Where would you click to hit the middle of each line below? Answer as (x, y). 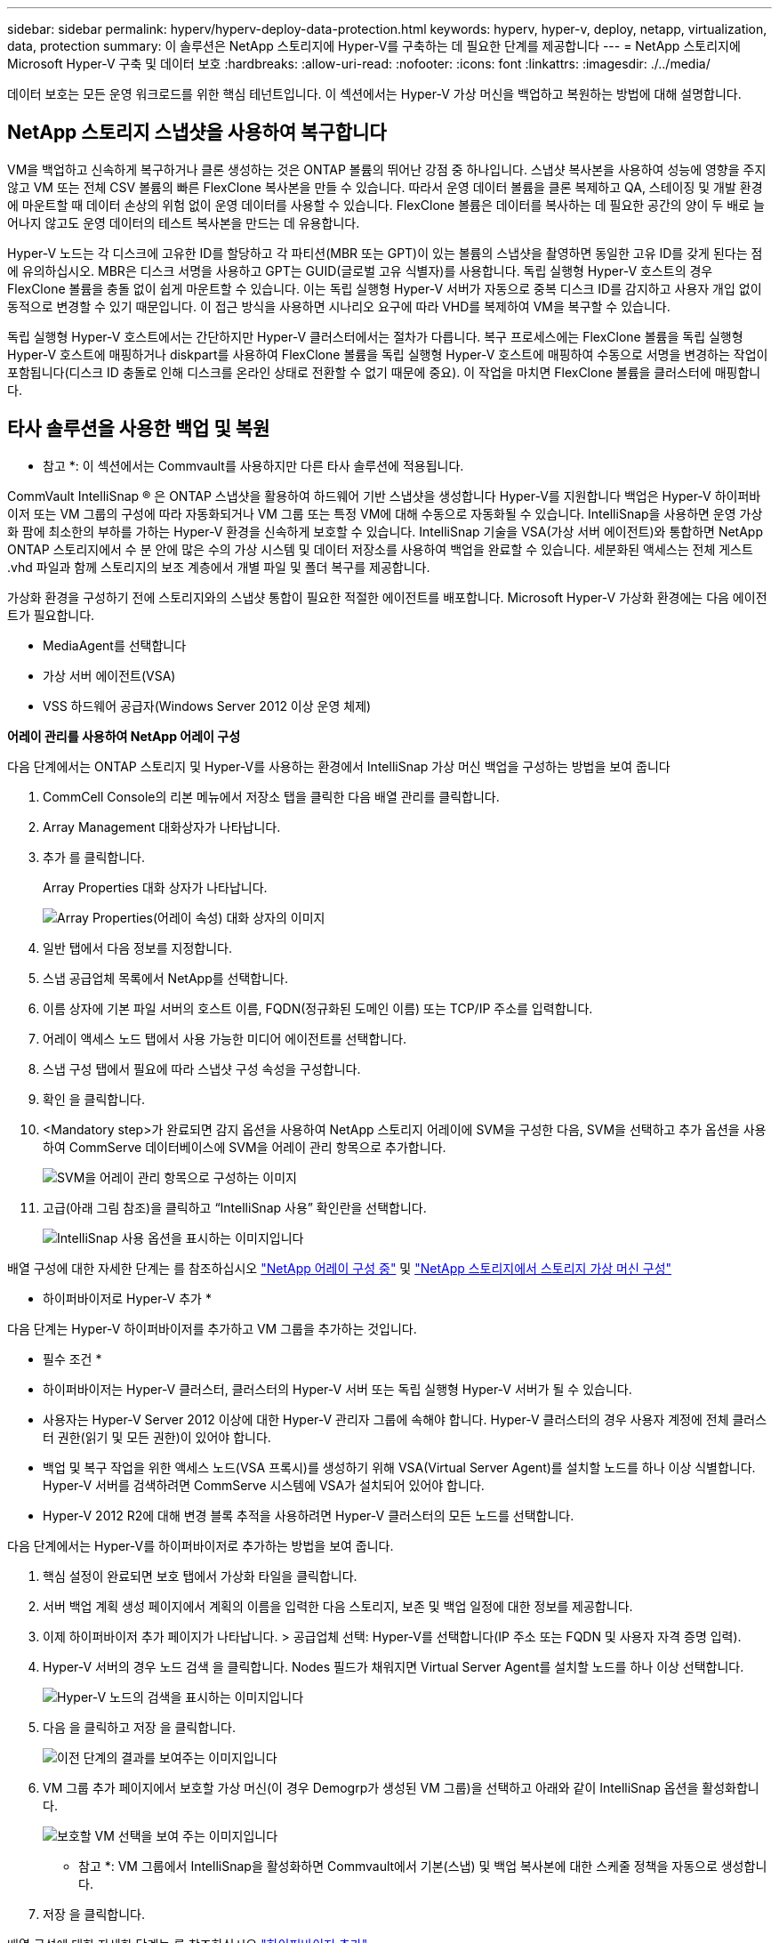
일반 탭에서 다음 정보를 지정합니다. (137, 947)
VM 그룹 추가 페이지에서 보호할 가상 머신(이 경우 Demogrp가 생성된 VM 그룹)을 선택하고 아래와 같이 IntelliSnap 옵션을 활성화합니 (401, 1787)
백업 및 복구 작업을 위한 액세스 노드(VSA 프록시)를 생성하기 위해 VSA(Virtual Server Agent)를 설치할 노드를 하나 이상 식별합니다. (399, 1467)
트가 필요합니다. (51, 615)
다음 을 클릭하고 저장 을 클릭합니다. (139, 1727)
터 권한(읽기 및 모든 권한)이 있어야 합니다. (157, 1437)
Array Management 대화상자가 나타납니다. (162, 826)
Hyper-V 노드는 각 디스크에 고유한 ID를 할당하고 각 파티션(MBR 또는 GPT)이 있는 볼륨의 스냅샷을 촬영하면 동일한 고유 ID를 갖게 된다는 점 (385, 253)
